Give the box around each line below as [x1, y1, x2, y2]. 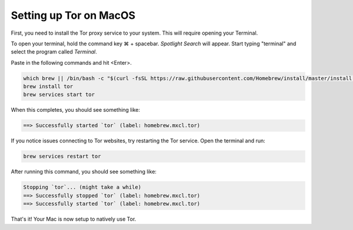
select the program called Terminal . [11, 48, 97, 55]
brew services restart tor [23, 153, 101, 160]
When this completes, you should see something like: [11, 106, 141, 114]
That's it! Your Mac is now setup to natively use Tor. [11, 215, 136, 223]
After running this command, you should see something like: [11, 168, 157, 175]
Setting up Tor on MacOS [11, 9, 135, 22]
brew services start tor [23, 91, 95, 98]
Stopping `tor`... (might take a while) [23, 184, 141, 191]
